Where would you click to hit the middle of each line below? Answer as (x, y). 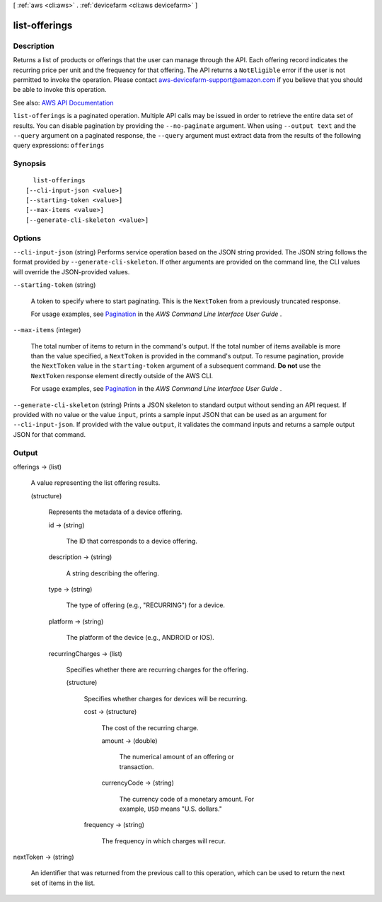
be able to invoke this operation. (60, 90)
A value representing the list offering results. (95, 483)
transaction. (137, 766)
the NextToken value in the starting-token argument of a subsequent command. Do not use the (176, 366)
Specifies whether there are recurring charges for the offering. (157, 670)
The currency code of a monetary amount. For (187, 799)
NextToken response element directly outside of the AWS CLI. (122, 375)
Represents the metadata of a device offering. (115, 512)
